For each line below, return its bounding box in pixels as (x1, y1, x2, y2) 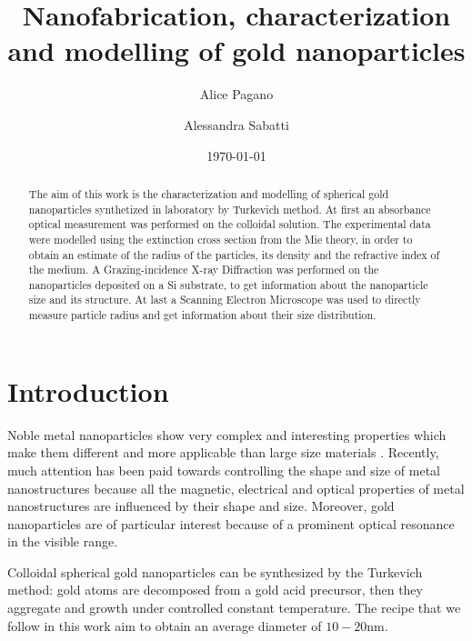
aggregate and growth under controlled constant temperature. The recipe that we (7, 598, 461, 617)
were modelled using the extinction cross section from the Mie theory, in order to (28, 231, 413, 246)
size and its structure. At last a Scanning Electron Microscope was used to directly (28, 292, 421, 307)
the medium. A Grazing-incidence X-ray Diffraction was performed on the (28, 262, 379, 277)
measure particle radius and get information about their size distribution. (28, 307, 377, 323)
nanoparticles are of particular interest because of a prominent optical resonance (7, 514, 455, 533)
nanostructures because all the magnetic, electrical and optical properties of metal (7, 478, 465, 497)
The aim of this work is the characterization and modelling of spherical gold (28, 185, 389, 201)
